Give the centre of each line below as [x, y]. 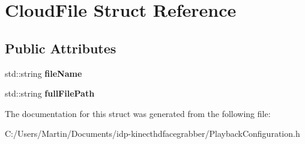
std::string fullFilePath [50, 93]
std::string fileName [44, 73]
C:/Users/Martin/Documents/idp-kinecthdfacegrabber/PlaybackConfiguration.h [152, 133]
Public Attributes [61, 48]
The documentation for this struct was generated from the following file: [138, 113]
